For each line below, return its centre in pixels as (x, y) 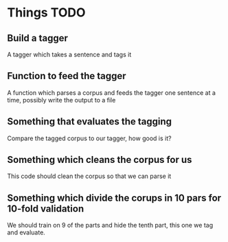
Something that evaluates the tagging (90, 122)
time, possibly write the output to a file (61, 100)
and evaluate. (26, 232)
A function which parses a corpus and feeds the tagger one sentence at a (112, 92)
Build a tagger (38, 38)
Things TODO (46, 13)
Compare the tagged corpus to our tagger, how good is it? (89, 138)
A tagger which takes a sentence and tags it (69, 54)
